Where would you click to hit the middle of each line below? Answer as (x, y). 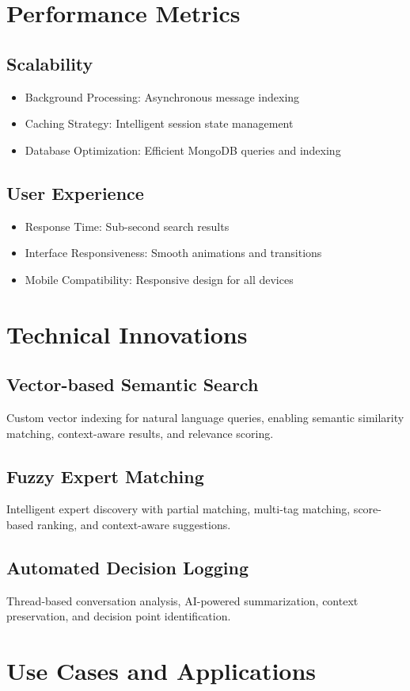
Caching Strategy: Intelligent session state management (159, 123)
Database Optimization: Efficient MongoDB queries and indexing (183, 150)
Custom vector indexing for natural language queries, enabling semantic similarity (205, 417)
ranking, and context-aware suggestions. (134, 524)
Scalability (50, 63)
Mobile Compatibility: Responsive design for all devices (159, 279)
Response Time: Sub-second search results (127, 226)
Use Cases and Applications (161, 671)
